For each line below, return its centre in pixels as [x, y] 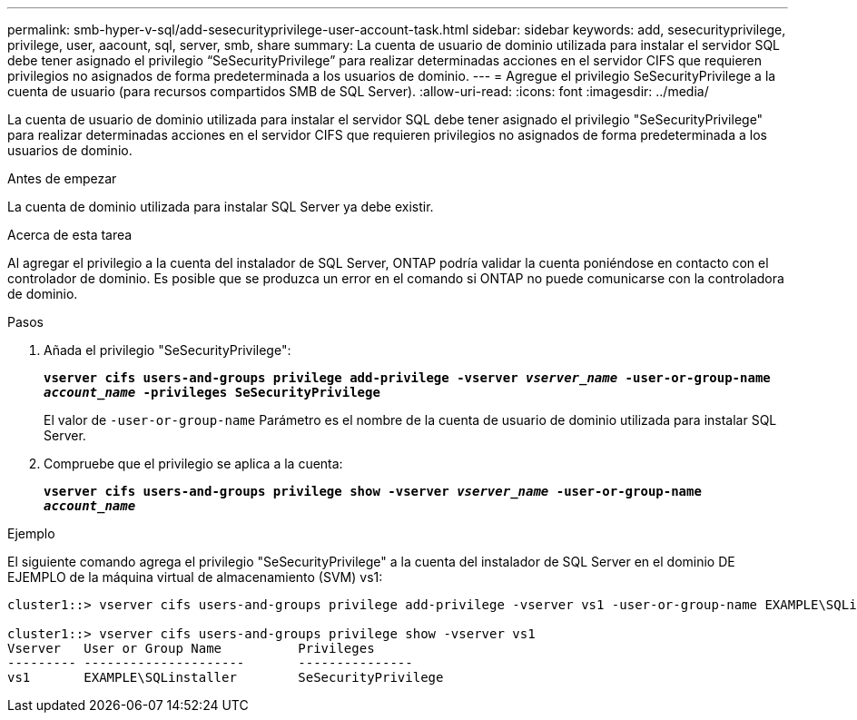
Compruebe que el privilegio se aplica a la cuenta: [193, 464]
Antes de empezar [62, 178]
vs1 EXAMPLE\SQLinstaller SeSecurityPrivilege [226, 677]
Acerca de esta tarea [70, 235]
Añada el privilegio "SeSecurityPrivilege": [167, 350]
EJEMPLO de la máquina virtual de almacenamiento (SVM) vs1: [195, 577]
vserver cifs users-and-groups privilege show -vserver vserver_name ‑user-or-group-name [373, 491]
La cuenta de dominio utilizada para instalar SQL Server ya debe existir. [221, 207]
